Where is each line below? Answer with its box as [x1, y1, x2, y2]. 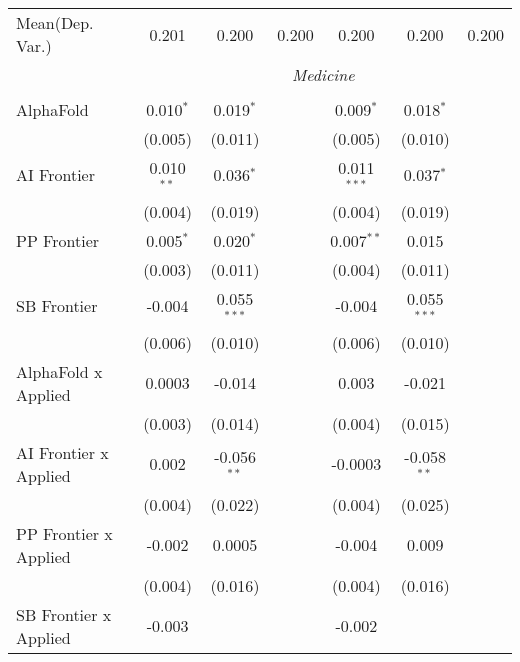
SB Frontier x [16, 602, 112, 626]
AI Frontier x [16, 440, 109, 464]
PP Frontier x [16, 521, 113, 545]
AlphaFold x [16, 359, 103, 383]
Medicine [291, 63, 355, 86]
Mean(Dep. [16, 11, 94, 34]
